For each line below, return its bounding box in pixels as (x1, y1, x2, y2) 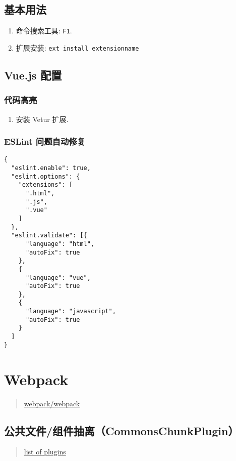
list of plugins (24, 446, 66, 457)
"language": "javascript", (25, 308, 116, 315)
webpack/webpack (24, 398, 80, 408)
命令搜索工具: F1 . (16, 25, 72, 36)
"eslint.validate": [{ (11, 232, 87, 239)
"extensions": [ (18, 181, 73, 189)
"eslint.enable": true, (11, 164, 91, 172)
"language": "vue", (25, 274, 91, 281)
